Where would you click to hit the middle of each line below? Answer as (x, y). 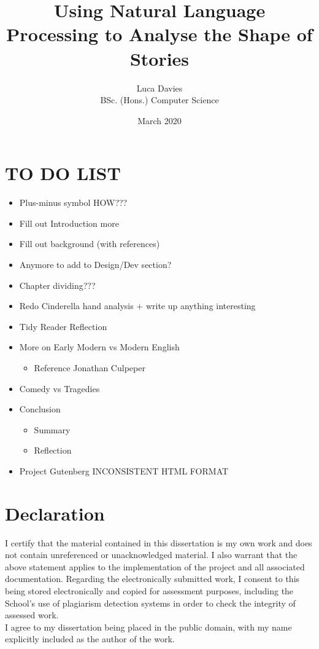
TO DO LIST (63, 173)
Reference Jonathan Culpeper (90, 367)
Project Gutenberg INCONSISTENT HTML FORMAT (124, 470)
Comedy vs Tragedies (60, 388)
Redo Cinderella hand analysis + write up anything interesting (137, 306)
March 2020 (159, 120)
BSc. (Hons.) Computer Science (159, 100)
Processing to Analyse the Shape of (159, 34)
